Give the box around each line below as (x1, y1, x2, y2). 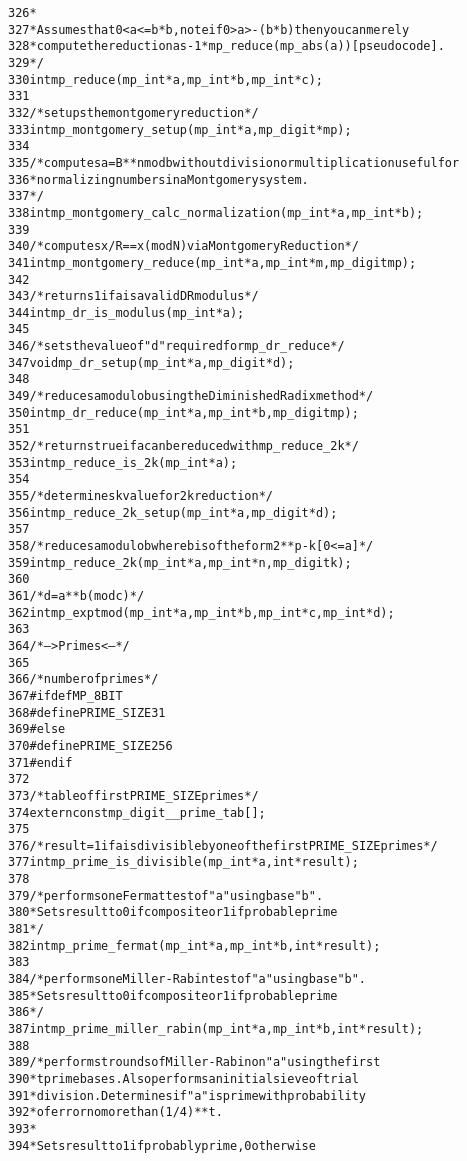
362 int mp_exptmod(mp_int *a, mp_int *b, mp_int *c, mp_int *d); (8, 605, 395, 620)
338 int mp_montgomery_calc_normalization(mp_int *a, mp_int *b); (8, 205, 424, 220)
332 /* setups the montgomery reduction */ (8, 105, 259, 120)
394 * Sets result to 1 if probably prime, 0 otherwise (8, 1138, 316, 1153)
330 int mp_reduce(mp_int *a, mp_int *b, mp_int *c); (8, 72, 324, 87)
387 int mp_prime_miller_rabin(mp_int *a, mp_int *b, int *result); (8, 1022, 424, 1037)
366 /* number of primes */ (8, 672, 159, 687)
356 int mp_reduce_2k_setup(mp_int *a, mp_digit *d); (8, 505, 338, 520)
